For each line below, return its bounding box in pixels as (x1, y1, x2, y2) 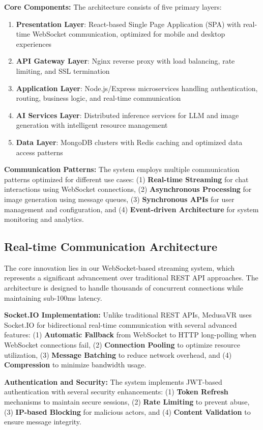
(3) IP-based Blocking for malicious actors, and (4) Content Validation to (4, 406, 251, 417)
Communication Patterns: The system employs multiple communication (4, 164, 240, 175)
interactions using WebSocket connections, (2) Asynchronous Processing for (4, 184, 252, 194)
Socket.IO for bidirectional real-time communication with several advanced (4, 319, 237, 330)
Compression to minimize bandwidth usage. (4, 359, 147, 370)
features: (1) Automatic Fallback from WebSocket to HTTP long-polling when (4, 329, 256, 340)
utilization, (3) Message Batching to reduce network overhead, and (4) (4, 349, 232, 360)
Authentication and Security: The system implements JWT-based (4, 376, 222, 387)
